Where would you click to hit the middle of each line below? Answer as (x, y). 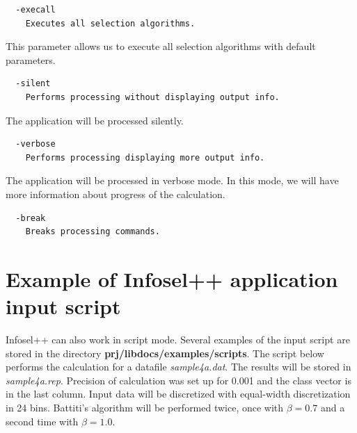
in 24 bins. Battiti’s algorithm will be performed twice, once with (145, 407)
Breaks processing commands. (93, 232)
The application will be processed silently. (95, 120)
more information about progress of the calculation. (116, 194)
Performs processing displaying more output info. (145, 157)
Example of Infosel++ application (172, 278)
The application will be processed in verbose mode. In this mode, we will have (172, 180)
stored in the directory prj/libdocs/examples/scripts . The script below (165, 353)
